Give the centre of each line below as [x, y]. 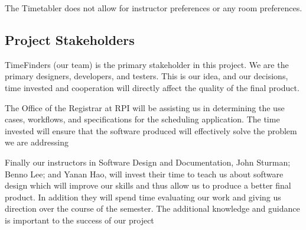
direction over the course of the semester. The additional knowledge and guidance [152, 208]
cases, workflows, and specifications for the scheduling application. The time [142, 119]
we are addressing [37, 142]
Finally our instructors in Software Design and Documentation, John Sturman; [148, 162]
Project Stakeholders [70, 39]
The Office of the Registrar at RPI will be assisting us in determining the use [145, 107]
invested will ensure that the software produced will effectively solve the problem [151, 130]
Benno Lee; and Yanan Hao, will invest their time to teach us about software [144, 174]
